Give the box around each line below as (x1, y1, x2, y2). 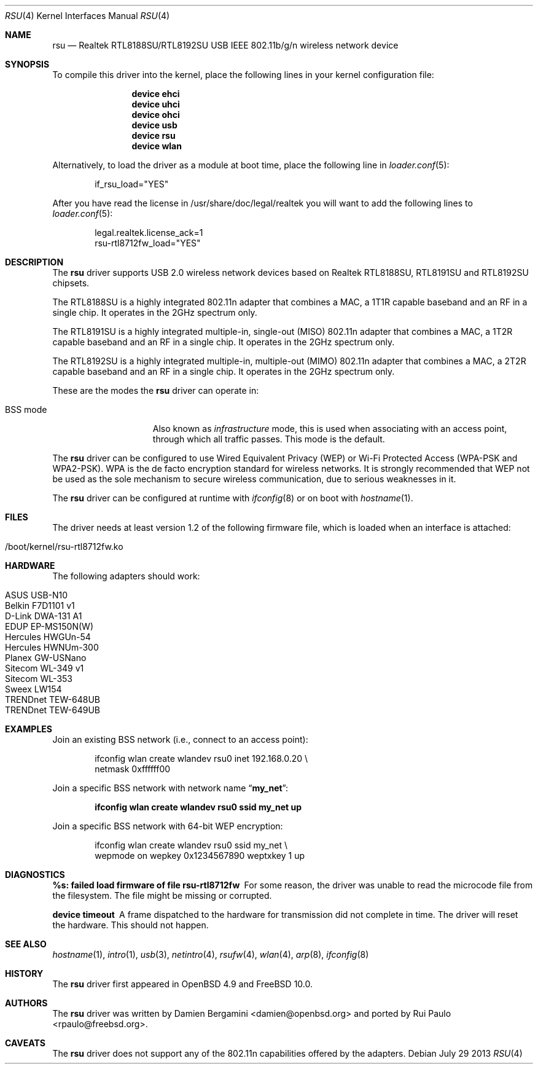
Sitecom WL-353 (5, 673, 72, 684)
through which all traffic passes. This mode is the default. (152, 434, 385, 444)
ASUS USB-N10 (5, 590, 68, 600)
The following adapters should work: (52, 571, 200, 581)
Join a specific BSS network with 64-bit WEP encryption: (52, 821, 283, 831)
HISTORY (5, 968, 44, 979)
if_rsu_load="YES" (95, 179, 169, 189)
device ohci (131, 109, 180, 120)
